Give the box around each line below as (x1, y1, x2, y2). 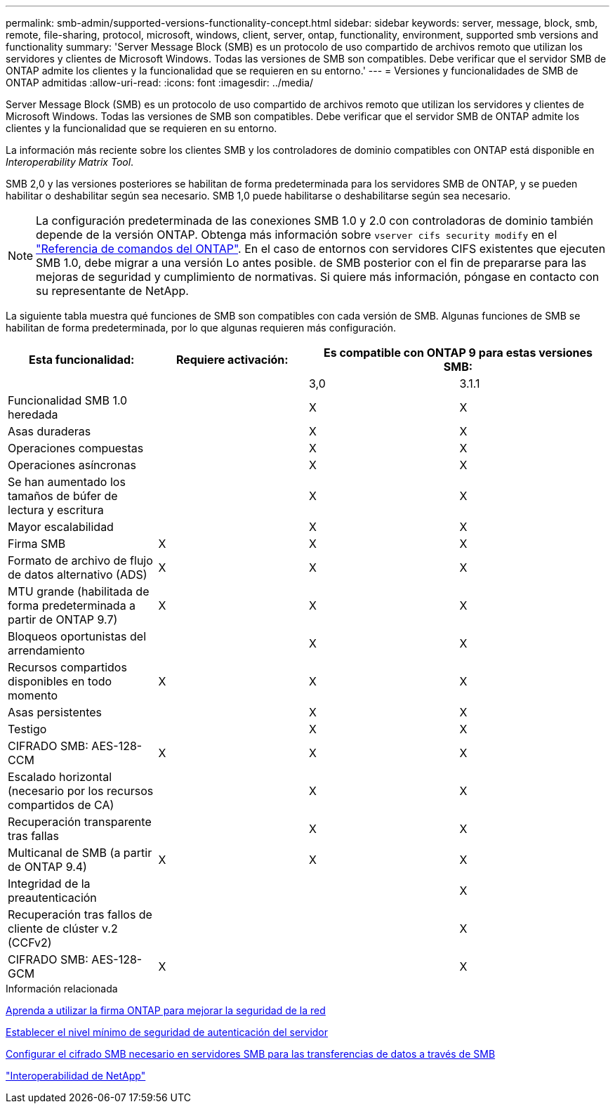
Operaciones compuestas (8, 441, 144, 455)
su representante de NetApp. (36, 284, 189, 298)
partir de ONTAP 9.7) (8, 612, 118, 626)
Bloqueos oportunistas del (8, 629, 147, 643)
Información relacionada (6, 983, 118, 995)
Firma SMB (8, 537, 66, 551)
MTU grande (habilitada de (8, 584, 150, 598)
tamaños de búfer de (8, 489, 118, 503)
